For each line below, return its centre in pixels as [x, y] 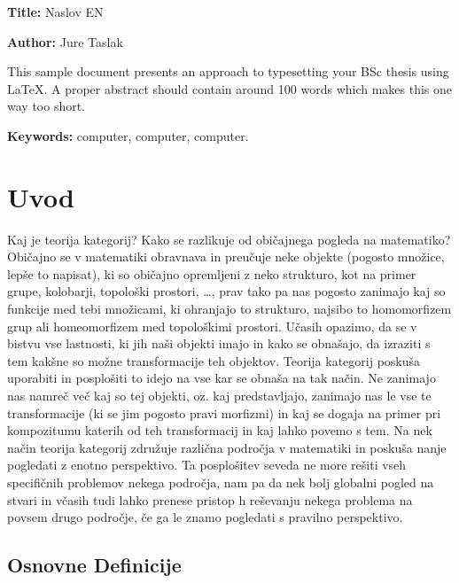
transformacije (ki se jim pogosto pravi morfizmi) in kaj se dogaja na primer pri [224, 412]
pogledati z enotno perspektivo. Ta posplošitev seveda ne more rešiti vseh [207, 465]
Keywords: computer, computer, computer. [128, 135]
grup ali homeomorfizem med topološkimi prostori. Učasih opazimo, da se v [212, 326]
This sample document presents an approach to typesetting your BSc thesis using [228, 71]
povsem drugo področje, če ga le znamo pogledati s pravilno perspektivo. [205, 517]
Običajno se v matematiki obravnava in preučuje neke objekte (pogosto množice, [226, 257]
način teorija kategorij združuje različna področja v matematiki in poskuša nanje [227, 447]
